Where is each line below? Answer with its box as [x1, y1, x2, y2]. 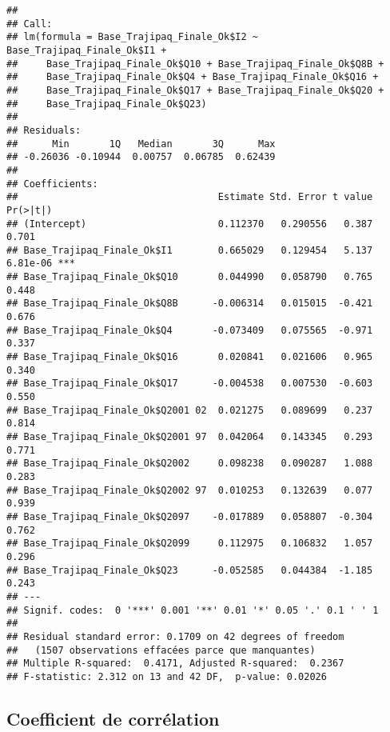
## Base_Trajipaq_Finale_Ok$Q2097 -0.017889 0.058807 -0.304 [6, 510, 373, 522]
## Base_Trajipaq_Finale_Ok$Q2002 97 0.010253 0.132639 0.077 [6, 484, 373, 496]
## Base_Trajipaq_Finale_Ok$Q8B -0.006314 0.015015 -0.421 [6, 298, 373, 310]
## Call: [6, 18, 53, 30]
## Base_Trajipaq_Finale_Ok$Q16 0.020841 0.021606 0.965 [6, 351, 373, 363]
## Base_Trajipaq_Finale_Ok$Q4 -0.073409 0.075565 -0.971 [6, 324, 373, 336]
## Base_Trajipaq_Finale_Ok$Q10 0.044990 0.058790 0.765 [6, 271, 373, 283]
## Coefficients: [6, 178, 98, 190]
